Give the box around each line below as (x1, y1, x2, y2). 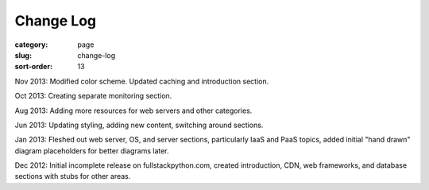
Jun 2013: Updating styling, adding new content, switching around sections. (14, 120, 264, 130)
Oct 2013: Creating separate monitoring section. (14, 91, 172, 101)
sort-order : (14, 62, 53, 72)
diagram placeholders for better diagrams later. (14, 145, 170, 155)
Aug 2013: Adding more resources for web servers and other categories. (14, 106, 253, 115)
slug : (14, 50, 32, 60)
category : (14, 40, 48, 49)
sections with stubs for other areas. (14, 172, 131, 181)
